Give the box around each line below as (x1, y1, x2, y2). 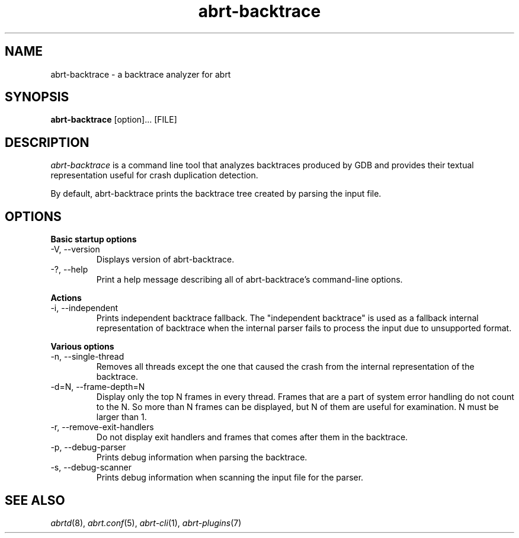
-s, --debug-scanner (50, 462, 132, 473)
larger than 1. (96, 412, 147, 422)
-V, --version (50, 244, 100, 255)
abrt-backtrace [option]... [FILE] (50, 114, 177, 125)
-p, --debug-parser (50, 442, 126, 453)
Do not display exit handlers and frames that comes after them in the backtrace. (96, 432, 408, 443)
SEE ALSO (5, 492, 65, 508)
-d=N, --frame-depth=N (50, 382, 145, 392)
